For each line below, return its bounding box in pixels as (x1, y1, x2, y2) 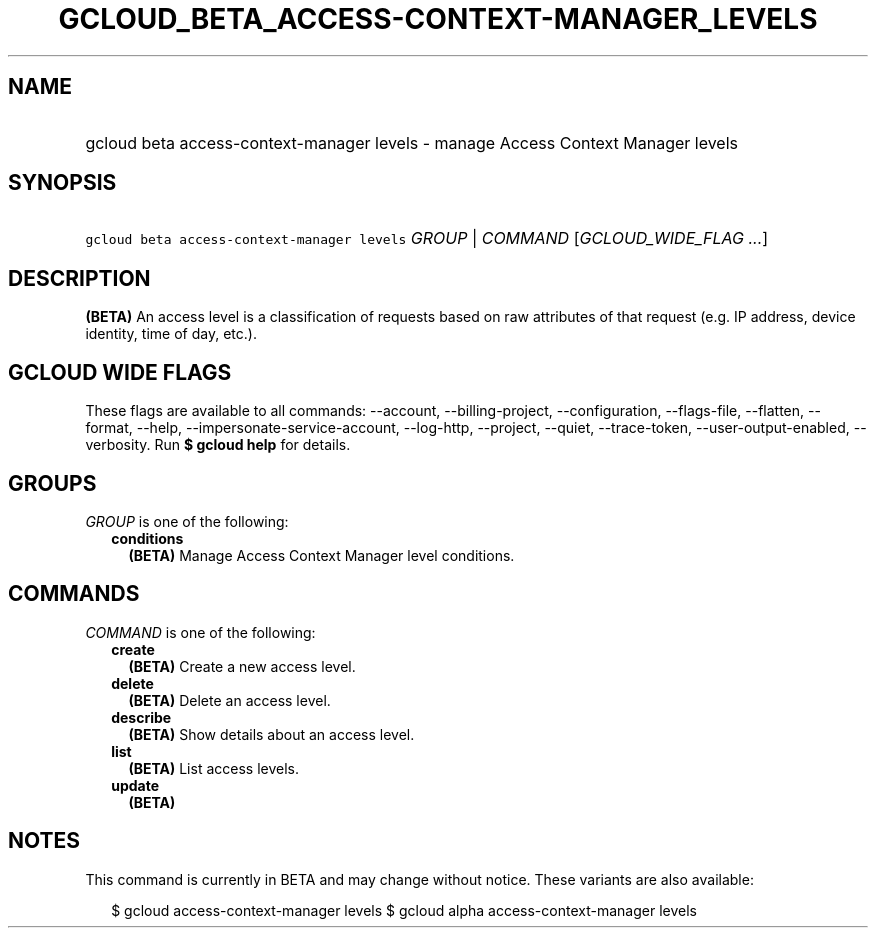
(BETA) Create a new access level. (128, 657, 356, 675)
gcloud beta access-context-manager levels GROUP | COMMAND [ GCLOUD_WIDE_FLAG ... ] (85, 228, 769, 249)
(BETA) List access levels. (128, 759, 300, 777)
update (111, 776, 160, 794)
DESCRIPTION (8, 265, 151, 291)
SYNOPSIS (8, 170, 117, 196)
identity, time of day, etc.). (85, 325, 257, 343)
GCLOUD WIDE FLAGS (8, 359, 232, 385)
